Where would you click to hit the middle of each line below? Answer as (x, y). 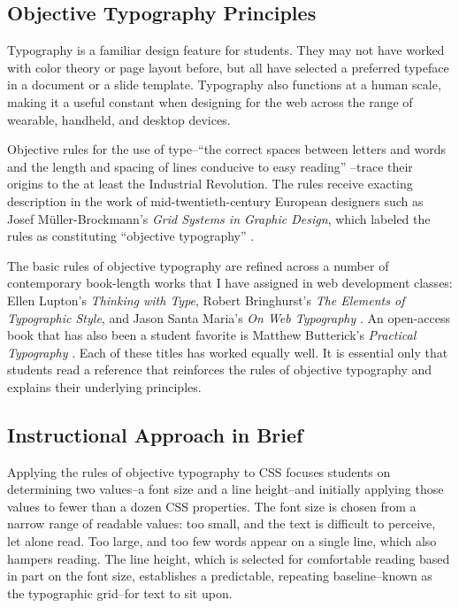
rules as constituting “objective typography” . (131, 236)
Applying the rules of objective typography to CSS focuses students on (199, 471)
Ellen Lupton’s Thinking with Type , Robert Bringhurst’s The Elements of (206, 300)
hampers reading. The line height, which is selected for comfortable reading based (229, 558)
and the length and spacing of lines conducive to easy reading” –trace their (210, 166)
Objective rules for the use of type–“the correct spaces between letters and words (227, 149)
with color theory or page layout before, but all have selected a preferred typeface (228, 67)
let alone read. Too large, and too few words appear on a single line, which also (222, 541)
